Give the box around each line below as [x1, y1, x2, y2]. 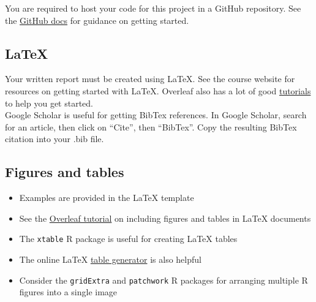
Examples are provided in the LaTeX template [19, 191, 194, 204]
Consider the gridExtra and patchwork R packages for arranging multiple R [19, 273, 308, 286]
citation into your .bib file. [5, 132, 104, 145]
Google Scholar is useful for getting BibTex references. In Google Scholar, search [5, 108, 307, 121]
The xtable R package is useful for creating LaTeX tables [19, 232, 238, 245]
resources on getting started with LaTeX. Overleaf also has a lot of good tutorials [5, 84, 311, 97]
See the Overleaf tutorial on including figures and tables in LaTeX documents [19, 211, 311, 224]
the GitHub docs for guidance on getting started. [5, 13, 189, 26]
